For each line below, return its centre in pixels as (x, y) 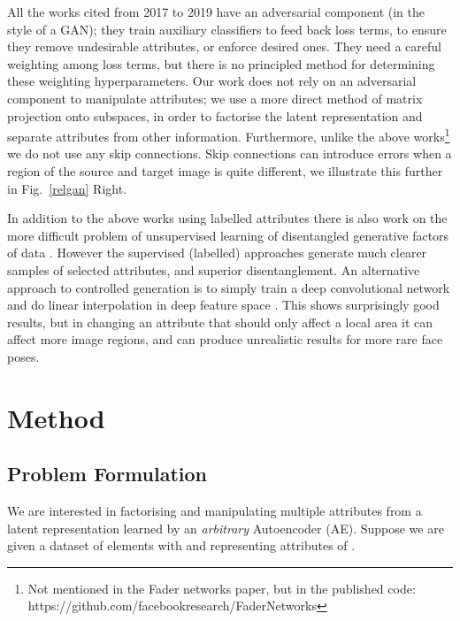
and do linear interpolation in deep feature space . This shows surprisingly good (223, 305)
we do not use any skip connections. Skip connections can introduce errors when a (230, 153)
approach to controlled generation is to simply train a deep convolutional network (229, 287)
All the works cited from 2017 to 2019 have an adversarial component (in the (216, 11)
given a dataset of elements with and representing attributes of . (181, 545)
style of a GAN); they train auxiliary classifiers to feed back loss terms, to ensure (227, 29)
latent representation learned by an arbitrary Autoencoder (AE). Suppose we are (226, 528)
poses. (23, 356)
